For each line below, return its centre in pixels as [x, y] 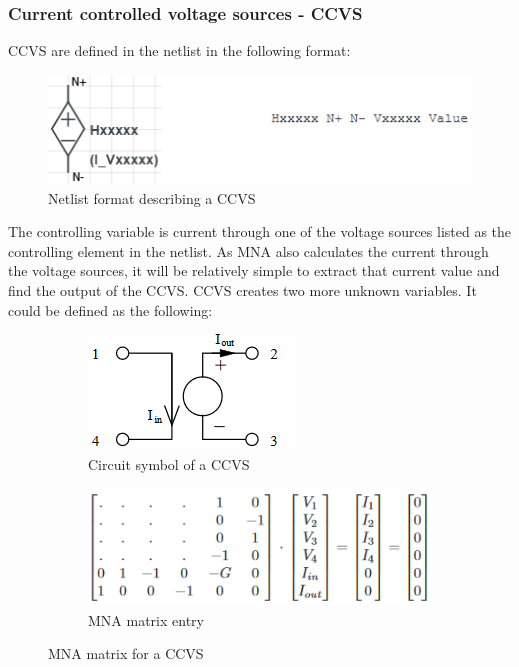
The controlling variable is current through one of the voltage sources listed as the [260, 231]
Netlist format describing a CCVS [152, 197]
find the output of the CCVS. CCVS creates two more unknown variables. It [242, 289]
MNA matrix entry [146, 619]
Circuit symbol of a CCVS [169, 463]
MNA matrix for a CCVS [126, 653]
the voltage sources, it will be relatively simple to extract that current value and [254, 270]
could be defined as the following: [110, 309]
